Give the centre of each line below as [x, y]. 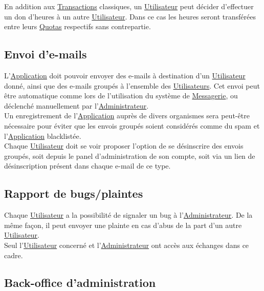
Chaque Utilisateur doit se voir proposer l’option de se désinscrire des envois [124, 146]
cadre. [14, 255]
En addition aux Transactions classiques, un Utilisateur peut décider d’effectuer [129, 6]
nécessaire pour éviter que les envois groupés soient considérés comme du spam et [132, 125]
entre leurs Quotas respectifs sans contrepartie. [78, 26]
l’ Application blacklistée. [43, 136]
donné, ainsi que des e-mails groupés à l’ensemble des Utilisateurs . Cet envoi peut [132, 85]
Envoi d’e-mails [46, 54]
